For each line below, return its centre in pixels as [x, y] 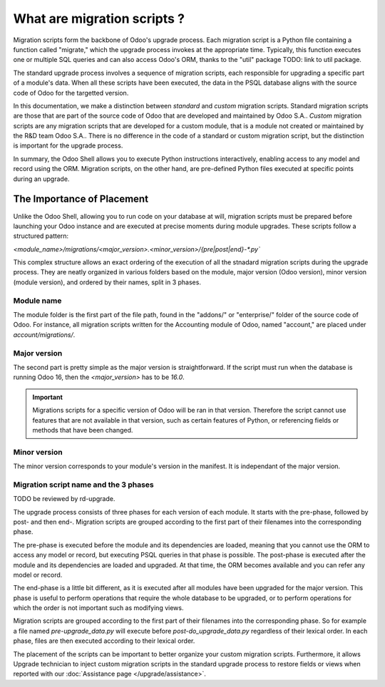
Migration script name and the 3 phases [84, 485]
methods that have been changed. [83, 430]
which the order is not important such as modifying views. [98, 608]
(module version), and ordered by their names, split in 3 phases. [107, 282]
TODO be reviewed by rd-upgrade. [64, 499]
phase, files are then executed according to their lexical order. [104, 641]
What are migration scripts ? [99, 19]
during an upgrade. [41, 179]
